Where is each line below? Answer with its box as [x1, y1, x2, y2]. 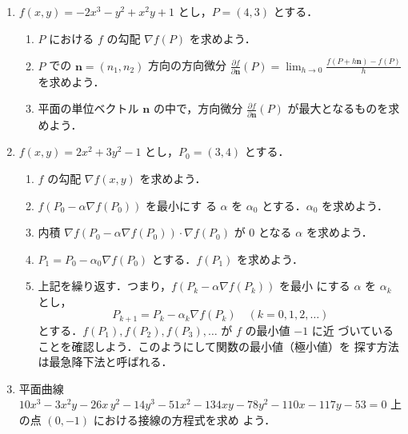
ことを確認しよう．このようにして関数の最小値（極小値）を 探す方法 [38, 337, 399, 354]
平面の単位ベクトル [38, 100, 139, 117]
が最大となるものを [287, 100, 389, 117]
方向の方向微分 [148, 57, 227, 74]
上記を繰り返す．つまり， [38, 277, 172, 294]
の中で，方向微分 [153, 100, 243, 117]
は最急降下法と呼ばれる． [38, 353, 173, 370]
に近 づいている [311, 321, 394, 338]
